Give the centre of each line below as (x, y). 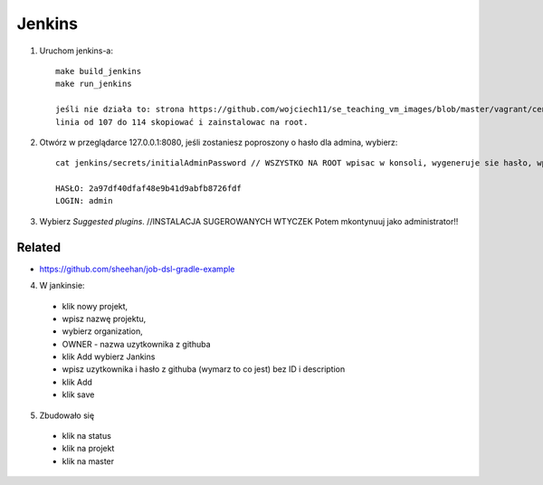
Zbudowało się (67, 415)
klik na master (88, 461)
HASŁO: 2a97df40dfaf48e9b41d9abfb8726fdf (148, 189)
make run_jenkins (94, 84)
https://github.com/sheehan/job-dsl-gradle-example (137, 269)
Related (39, 247)
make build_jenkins (99, 71)
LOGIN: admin (84, 201)
